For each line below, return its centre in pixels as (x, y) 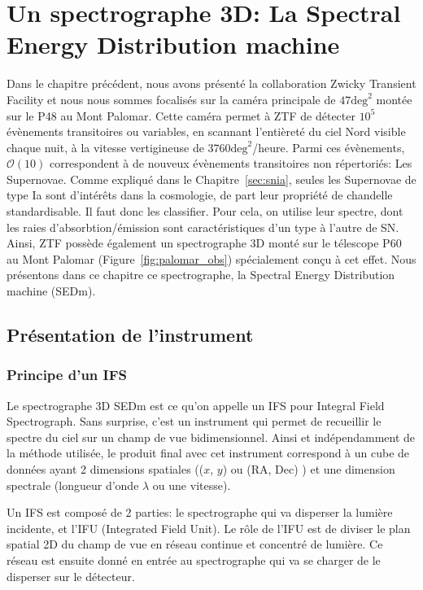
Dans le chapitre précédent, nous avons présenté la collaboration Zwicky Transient (211, 83)
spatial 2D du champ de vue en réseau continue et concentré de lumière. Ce (195, 544)
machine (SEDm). (51, 291)
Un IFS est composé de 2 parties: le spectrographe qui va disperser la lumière (200, 512)
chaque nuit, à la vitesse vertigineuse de (105, 147)
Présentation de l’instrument (130, 335)
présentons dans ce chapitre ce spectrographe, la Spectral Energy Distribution (201, 275)
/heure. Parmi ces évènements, (329, 147)
